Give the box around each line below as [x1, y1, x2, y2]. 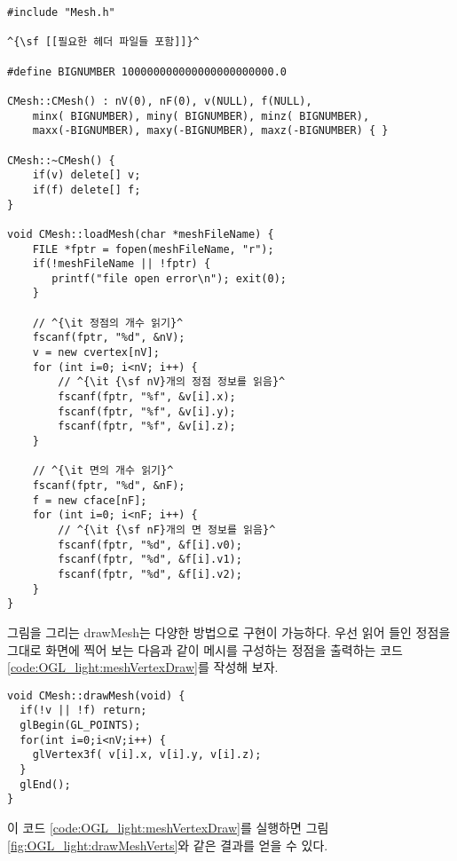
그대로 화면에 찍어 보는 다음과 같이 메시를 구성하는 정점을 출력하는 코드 [7, 640, 403, 659]
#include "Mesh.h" [7, 6, 115, 19]
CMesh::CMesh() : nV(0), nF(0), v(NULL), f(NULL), [7, 94, 312, 107]
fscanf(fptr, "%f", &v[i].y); [58, 405, 236, 418]
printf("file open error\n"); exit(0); [51, 272, 287, 285]
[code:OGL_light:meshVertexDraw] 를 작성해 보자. [7, 658, 279, 676]
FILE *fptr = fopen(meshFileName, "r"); [32, 242, 274, 256]
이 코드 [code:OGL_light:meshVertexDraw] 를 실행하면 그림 [7, 818, 329, 836]
